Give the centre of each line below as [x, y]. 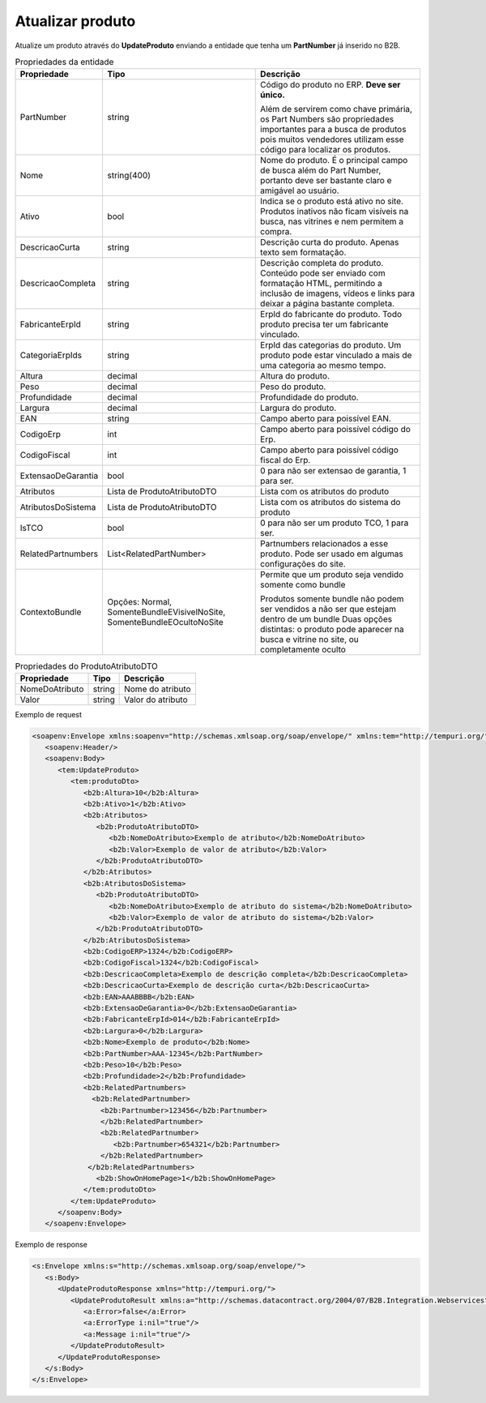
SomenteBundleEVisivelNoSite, [166, 612]
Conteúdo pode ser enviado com [323, 273]
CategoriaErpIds [51, 355]
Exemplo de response [51, 1245]
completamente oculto [303, 650]
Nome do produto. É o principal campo [334, 160]
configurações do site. [303, 564]
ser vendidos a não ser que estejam [328, 610]
